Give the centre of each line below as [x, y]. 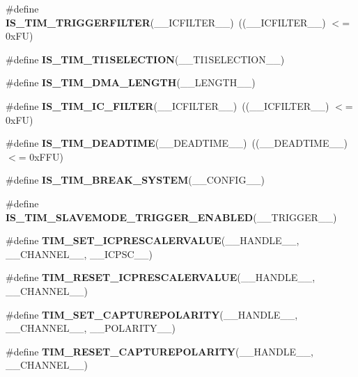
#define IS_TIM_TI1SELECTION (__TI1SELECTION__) [145, 59]
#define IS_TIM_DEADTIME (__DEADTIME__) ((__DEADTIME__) [177, 143]
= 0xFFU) [41, 156]
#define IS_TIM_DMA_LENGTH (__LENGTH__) [131, 82]
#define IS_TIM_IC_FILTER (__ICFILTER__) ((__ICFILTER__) [168, 105]
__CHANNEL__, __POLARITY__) [91, 328]
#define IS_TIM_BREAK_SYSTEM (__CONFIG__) [135, 180]
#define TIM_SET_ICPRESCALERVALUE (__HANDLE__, [153, 240]
